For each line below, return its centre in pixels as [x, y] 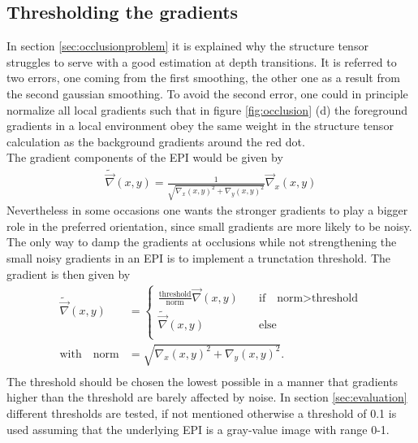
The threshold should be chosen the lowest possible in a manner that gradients [203, 381]
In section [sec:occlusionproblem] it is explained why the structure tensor [187, 46]
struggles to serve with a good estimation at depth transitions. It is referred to [202, 61]
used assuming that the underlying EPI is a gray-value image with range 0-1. [198, 429]
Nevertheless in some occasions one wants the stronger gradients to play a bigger [207, 210]
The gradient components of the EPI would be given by [145, 157]
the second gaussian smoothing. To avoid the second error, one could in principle [207, 93]
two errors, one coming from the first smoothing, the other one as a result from [203, 78]
